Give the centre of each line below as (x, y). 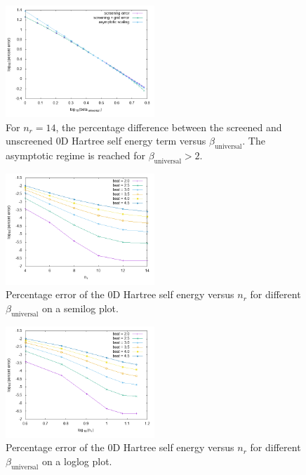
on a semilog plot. (80, 308)
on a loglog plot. (77, 461)
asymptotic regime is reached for (75, 155)
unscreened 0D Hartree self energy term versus (106, 141)
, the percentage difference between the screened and (169, 127)
